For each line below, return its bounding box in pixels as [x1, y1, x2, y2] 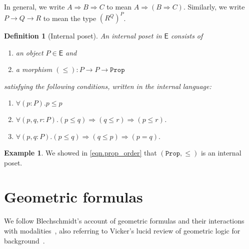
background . [4, 235, 45, 245]
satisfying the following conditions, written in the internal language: [4, 80, 211, 91]
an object [15, 47, 43, 57]
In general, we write [4, 1, 65, 11]
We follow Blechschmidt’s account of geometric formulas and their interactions [4, 215, 244, 226]
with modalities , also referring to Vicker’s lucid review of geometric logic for [4, 225, 240, 235]
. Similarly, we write [183, 1, 245, 11]
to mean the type [43, 12, 96, 23]
